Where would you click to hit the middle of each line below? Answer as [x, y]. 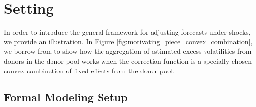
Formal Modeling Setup [66, 97]
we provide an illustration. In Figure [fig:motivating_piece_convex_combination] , [128, 41]
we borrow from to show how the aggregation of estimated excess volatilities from [128, 51]
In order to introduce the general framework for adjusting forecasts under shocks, [127, 32]
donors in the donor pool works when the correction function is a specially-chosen [128, 60]
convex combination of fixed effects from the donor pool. [90, 70]
